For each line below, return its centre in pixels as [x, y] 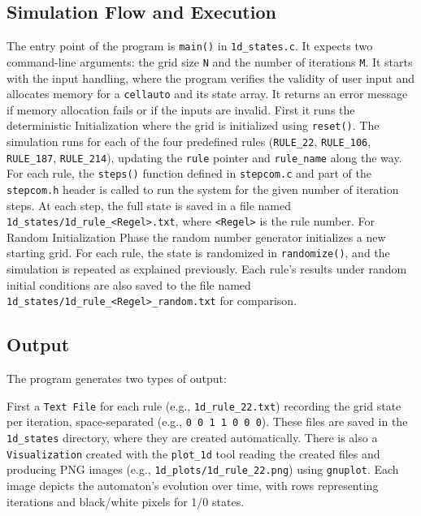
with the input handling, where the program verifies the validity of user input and [211, 77]
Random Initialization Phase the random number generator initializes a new [196, 236]
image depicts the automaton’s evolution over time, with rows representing [193, 486]
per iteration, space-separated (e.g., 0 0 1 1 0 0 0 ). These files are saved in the [207, 421]
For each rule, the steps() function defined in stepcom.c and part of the [189, 173]
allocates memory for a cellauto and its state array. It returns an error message [207, 94]
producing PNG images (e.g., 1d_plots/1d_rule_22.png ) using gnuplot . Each [203, 469]
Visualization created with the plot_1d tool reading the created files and [193, 453]
